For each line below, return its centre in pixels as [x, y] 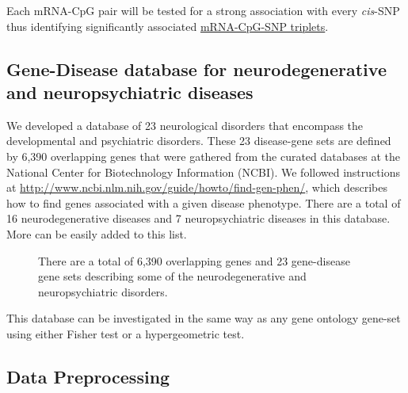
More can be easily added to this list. [97, 233]
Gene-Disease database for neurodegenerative [196, 69]
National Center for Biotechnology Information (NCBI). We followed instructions [203, 172]
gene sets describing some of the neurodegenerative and [172, 276]
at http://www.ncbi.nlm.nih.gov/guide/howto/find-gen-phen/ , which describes [197, 187]
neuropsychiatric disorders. [103, 291]
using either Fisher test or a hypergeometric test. [126, 333]
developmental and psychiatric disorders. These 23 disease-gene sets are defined [199, 141]
